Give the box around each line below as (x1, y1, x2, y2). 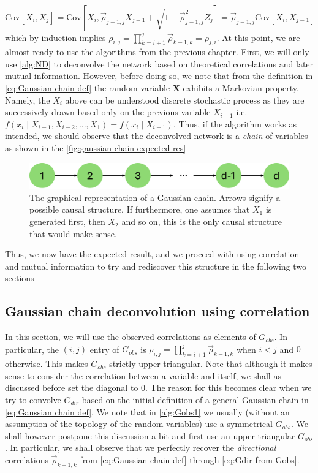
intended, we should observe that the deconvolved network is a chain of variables (5, 129, 308, 142)
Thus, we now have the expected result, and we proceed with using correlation (5, 248, 300, 260)
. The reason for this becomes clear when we (145, 381, 312, 394)
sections (5, 271, 34, 284)
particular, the (5, 342, 59, 355)
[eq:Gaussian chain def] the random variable (5, 81, 170, 94)
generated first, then (29, 215, 105, 228)
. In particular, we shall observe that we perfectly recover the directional (5, 441, 276, 454)
